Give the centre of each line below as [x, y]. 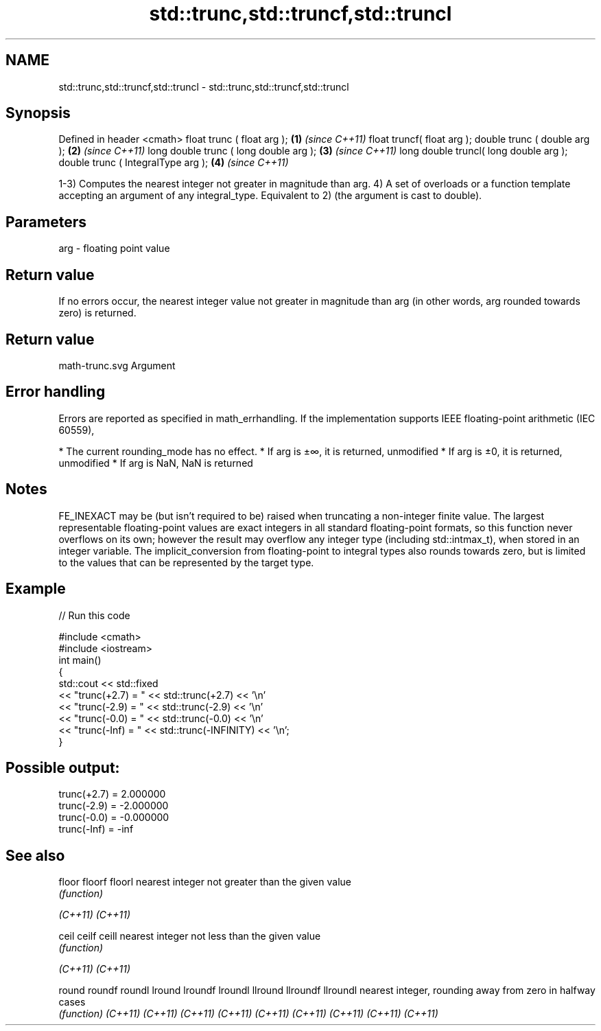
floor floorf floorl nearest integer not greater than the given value [205, 882]
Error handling [56, 392]
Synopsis [38, 113]
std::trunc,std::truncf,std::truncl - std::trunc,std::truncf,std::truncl [204, 86]
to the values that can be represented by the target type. [186, 562]
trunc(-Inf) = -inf [96, 829]
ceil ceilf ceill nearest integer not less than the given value [190, 936]
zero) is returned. [97, 313]
